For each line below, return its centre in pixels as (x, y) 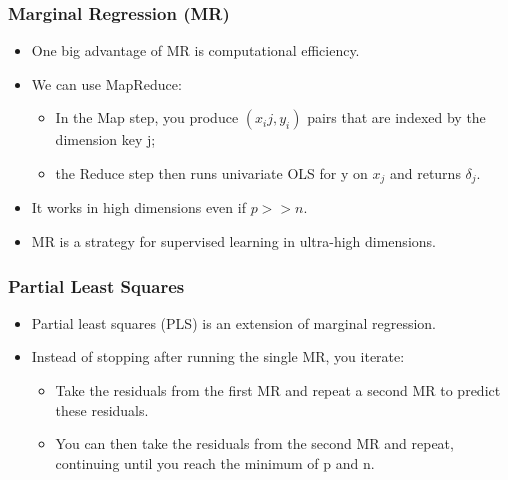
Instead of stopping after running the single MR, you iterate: (218, 356)
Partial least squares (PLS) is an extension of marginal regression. (234, 322)
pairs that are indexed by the (396, 117)
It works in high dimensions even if (138, 207)
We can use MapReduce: (106, 83)
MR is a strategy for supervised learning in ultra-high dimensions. (233, 241)
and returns (425, 173)
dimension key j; (105, 139)
